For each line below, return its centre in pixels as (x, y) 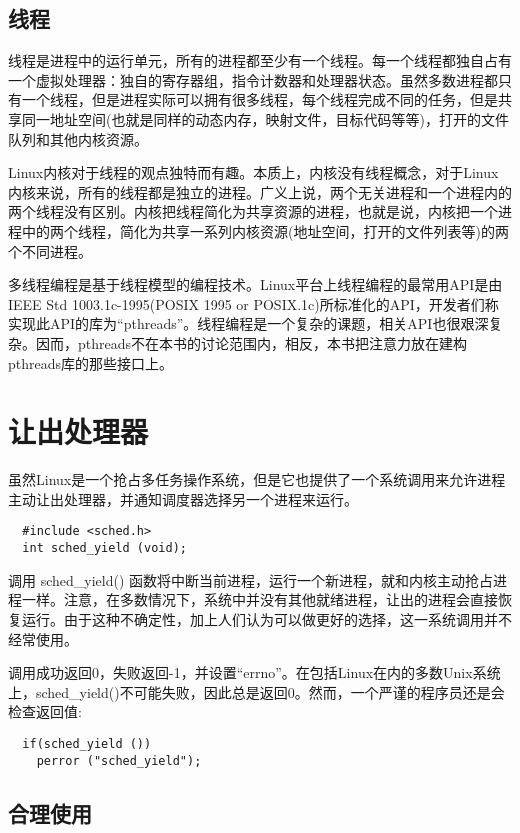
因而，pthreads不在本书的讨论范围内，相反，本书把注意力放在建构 (251, 342)
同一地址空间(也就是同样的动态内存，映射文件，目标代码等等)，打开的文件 (265, 118)
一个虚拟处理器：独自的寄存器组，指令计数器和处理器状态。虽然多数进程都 (253, 79)
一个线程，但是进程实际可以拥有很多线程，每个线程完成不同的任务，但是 (259, 99)
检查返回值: (45, 711)
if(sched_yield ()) (87, 743)
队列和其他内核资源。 (78, 138)
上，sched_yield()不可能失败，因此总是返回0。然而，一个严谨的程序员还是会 (256, 691)
